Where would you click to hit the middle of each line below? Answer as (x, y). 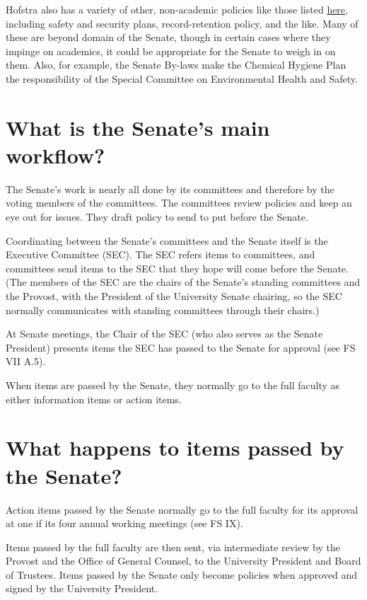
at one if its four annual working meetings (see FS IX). (124, 523)
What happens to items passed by (175, 448)
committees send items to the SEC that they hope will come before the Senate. (177, 268)
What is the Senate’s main (138, 127)
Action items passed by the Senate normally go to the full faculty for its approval (182, 509)
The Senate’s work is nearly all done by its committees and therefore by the (170, 189)
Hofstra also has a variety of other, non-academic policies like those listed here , (177, 9)
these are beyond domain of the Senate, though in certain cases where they (168, 37)
